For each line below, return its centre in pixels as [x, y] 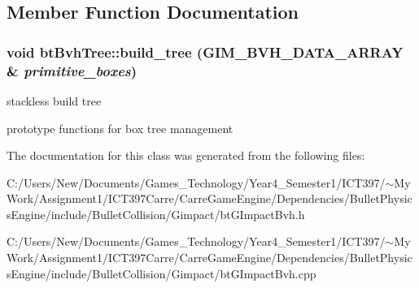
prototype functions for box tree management [120, 128]
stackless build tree [54, 100]
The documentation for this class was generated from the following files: [186, 155]
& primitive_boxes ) [72, 70]
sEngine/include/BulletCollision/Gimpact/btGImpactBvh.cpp [161, 273]
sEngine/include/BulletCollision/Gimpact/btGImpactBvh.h [156, 214]
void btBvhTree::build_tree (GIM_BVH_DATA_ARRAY [205, 52]
